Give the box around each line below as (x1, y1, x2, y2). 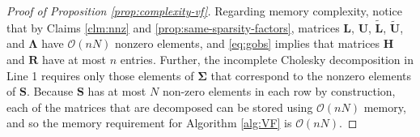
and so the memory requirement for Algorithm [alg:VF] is (6, 114, 292, 131)
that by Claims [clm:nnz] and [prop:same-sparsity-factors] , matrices (6, 19, 340, 36)
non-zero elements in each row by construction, (162, 83, 396, 100)
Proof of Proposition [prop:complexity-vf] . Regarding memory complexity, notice (6, 2, 402, 19)
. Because (26, 83, 74, 100)
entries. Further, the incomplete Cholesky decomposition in (120, 51, 414, 67)
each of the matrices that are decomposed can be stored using (6, 98, 313, 115)
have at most (41, 51, 106, 67)
